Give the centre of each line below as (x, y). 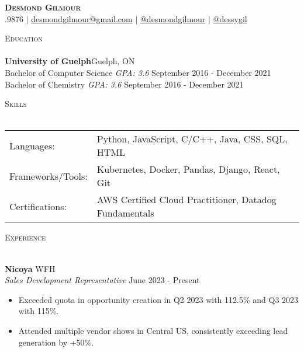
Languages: (32, 145)
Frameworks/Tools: (49, 176)
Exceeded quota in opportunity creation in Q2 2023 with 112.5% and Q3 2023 (158, 299)
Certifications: (38, 206)
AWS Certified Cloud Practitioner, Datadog (186, 200)
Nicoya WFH (30, 268)
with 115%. (39, 311)
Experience (25, 237)
